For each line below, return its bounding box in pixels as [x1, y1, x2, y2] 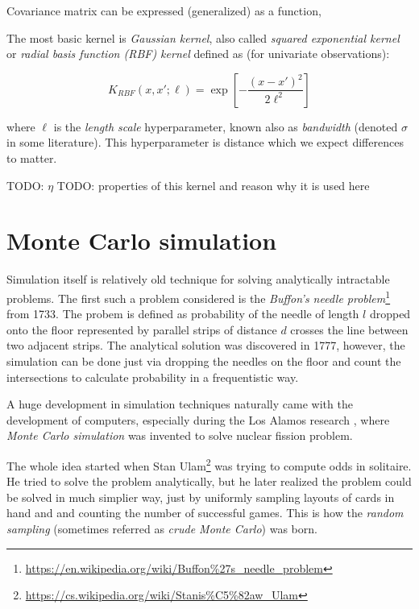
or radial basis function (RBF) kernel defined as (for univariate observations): [6, 45, 390, 62]
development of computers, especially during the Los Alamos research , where [6, 411, 390, 428]
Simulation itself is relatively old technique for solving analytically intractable [6, 271, 390, 288]
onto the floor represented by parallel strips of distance [6, 321, 277, 338]
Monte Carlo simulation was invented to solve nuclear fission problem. [6, 427, 353, 444]
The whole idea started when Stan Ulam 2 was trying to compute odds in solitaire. [6, 454, 412, 474]
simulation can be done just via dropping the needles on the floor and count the [6, 352, 401, 369]
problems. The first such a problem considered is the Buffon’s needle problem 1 [6, 287, 391, 306]
